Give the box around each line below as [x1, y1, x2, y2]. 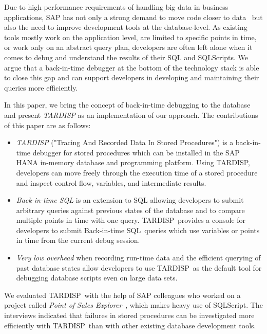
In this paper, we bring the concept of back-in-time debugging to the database [4, 99, 251, 110]
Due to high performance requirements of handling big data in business [4, 2, 228, 12]
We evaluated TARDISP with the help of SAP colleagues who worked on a [4, 289, 241, 300]
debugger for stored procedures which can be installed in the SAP [32, 147, 240, 157]
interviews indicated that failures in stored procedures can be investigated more [4, 310, 255, 321]
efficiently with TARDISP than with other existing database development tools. [4, 320, 256, 330]
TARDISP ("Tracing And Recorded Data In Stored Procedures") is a [16, 137, 234, 148]
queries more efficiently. [4, 82, 78, 93]
